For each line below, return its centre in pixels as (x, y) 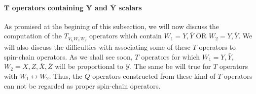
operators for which (171, 56)
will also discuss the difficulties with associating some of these (97, 47)
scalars (130, 7)
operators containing (48, 7)
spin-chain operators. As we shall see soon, (68, 56)
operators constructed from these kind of (154, 76)
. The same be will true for (170, 66)
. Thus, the (66, 76)
